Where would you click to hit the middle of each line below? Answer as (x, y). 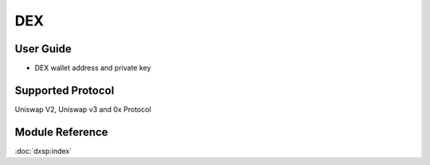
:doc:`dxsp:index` (43, 151)
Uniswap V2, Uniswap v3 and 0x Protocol (83, 109)
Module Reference (61, 132)
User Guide (43, 49)
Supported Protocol (64, 90)
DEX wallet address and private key (93, 68)
